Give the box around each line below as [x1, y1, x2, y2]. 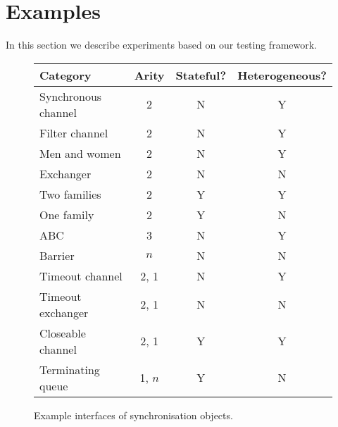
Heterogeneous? [237, 66, 327, 83]
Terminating [39, 361, 100, 378]
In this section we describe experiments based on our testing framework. [6, 37, 318, 52]
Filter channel [39, 124, 108, 141]
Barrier [39, 247, 75, 264]
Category [39, 66, 92, 83]
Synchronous [39, 87, 102, 104]
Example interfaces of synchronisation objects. [34, 407, 233, 422]
